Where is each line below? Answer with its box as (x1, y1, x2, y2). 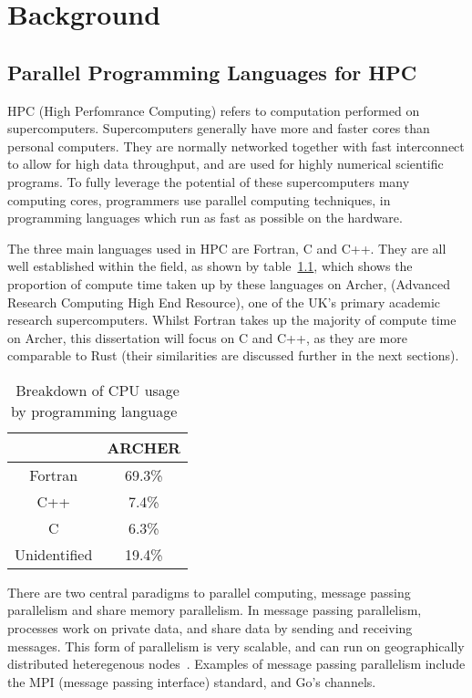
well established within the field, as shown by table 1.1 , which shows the (7, 256, 413, 276)
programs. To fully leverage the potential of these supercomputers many (7, 172, 410, 191)
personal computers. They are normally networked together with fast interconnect (7, 136, 465, 155)
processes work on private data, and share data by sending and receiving (7, 619, 413, 638)
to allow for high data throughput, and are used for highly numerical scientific (7, 154, 444, 173)
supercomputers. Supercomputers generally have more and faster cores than (7, 119, 430, 138)
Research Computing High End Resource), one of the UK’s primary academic (7, 292, 441, 311)
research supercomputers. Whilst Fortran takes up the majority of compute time (7, 310, 457, 329)
